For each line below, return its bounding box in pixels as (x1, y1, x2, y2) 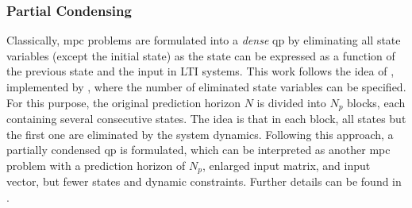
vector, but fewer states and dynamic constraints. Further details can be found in (6, 173, 402, 190)
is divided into (256, 94, 326, 110)
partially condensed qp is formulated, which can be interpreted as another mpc (6, 141, 391, 158)
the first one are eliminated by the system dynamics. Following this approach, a (6, 125, 394, 142)
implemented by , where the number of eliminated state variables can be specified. (6, 79, 406, 94)
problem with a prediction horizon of (6, 156, 186, 173)
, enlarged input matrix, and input (202, 156, 371, 173)
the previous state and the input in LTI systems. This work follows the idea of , (6, 63, 395, 79)
